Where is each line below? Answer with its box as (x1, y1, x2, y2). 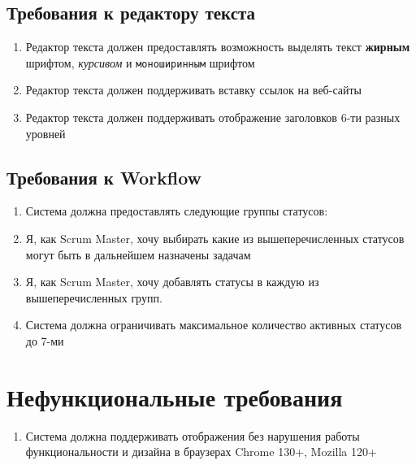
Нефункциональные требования (6, 380, 343, 413)
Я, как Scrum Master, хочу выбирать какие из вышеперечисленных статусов (25, 230, 405, 247)
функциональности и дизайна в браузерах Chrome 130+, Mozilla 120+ (25, 443, 377, 460)
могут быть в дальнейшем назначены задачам (25, 246, 251, 263)
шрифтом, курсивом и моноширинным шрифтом (25, 54, 255, 71)
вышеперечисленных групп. (25, 289, 162, 306)
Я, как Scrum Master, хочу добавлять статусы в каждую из (25, 273, 319, 290)
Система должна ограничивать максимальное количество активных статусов (25, 316, 402, 333)
